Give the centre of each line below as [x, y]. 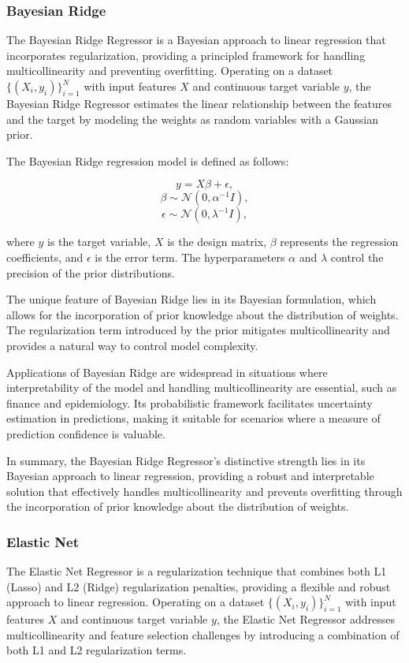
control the [357, 257]
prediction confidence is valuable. [86, 433]
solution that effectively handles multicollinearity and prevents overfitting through [204, 491]
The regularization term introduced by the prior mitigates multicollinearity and [198, 330]
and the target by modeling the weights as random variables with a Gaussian [192, 119]
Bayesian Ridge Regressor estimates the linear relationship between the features [199, 103]
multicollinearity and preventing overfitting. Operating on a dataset [170, 71]
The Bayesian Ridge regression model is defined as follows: [148, 160]
